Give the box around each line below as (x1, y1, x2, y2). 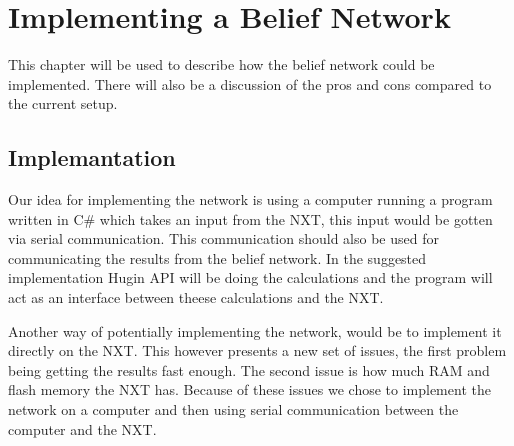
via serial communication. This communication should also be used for (8, 228, 439, 249)
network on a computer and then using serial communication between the (8, 399, 459, 420)
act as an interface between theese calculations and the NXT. (8, 287, 384, 308)
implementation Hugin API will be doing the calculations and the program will (8, 267, 493, 288)
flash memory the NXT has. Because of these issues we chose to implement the (8, 379, 491, 400)
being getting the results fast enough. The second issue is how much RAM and (8, 359, 490, 380)
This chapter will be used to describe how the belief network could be (8, 54, 435, 75)
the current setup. (8, 93, 118, 114)
